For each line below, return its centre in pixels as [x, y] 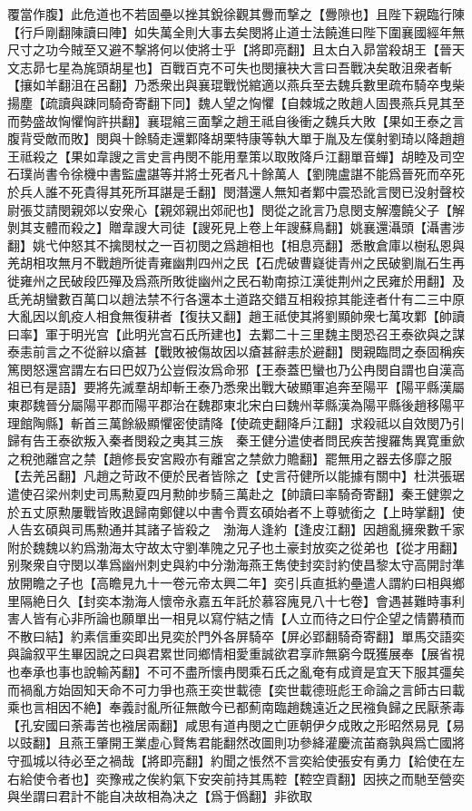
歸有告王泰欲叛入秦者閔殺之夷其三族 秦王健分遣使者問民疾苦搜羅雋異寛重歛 [236, 440]
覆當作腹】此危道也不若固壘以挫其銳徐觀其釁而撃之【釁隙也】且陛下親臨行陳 [236, 14]
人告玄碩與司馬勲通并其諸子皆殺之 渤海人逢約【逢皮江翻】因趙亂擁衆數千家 [236, 529]
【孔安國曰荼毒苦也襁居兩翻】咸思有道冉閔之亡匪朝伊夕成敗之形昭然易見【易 [236, 724]
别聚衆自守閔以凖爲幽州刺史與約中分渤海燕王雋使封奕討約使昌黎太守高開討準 [236, 565]
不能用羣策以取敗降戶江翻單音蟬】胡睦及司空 [331, 156]
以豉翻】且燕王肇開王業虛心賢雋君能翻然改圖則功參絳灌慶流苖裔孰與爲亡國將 [236, 743]
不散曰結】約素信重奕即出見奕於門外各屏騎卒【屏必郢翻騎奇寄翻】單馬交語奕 [236, 635]
